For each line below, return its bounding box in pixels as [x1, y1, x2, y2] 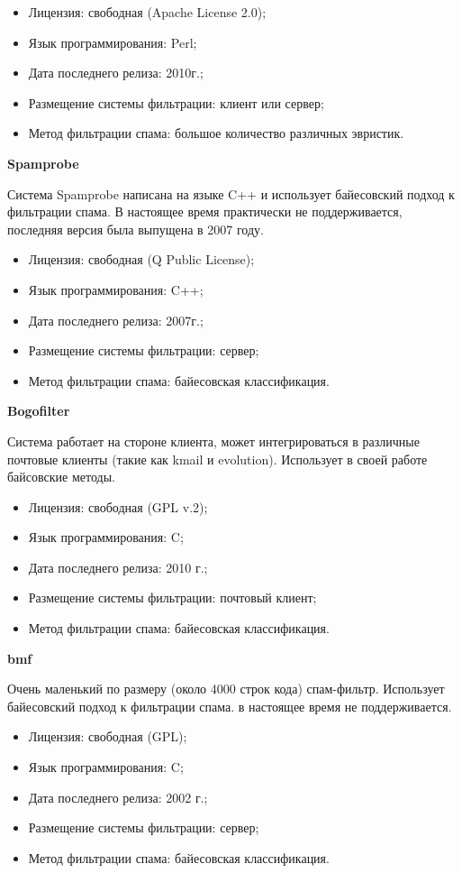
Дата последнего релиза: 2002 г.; [28, 787, 208, 806]
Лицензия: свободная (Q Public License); [28, 250, 255, 269]
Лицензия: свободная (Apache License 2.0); [28, 3, 267, 21]
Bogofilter [7, 401, 70, 420]
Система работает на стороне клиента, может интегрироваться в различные [7, 431, 420, 450]
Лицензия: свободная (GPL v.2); [28, 497, 208, 516]
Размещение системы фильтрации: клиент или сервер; [28, 93, 324, 112]
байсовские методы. [7, 467, 115, 486]
